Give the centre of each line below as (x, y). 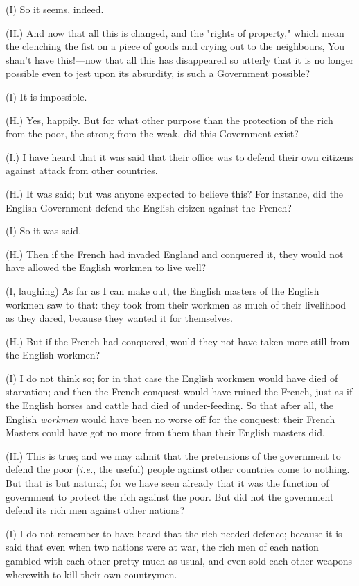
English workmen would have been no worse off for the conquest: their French (170, 419)
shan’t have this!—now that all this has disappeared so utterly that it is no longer (180, 59)
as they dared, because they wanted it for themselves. (119, 318)
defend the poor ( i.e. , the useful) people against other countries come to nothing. (178, 469)
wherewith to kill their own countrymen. (91, 574)
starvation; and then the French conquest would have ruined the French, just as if (179, 391)
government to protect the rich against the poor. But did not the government (170, 496)
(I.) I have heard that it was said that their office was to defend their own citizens (179, 156)
